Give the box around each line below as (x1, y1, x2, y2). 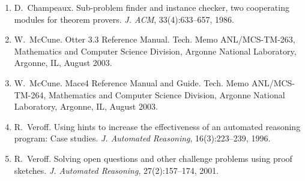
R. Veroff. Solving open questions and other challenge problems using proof (14, 152, 292, 164)
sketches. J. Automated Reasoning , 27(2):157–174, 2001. (14, 164, 219, 176)
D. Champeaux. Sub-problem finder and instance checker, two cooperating (14, 1, 289, 13)
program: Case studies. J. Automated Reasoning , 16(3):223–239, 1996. (14, 132, 271, 144)
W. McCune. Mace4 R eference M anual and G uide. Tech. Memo (14, 76, 249, 89)
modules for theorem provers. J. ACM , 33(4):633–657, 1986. (14, 13, 235, 25)
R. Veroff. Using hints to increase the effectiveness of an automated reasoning (14, 120, 301, 132)
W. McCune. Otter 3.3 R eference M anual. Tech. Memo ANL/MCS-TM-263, (14, 33, 295, 46)
